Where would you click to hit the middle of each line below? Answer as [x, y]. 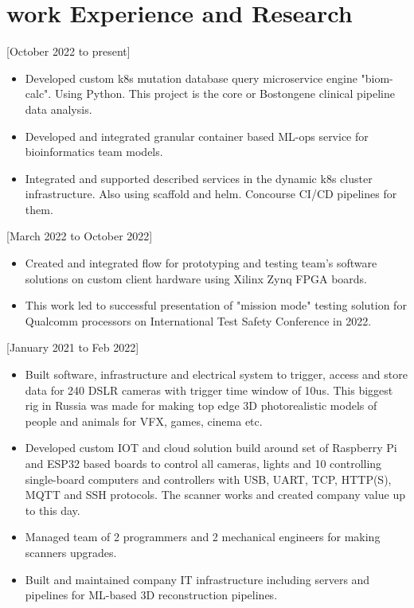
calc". [38, 94]
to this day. [53, 510]
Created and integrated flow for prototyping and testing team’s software [201, 263]
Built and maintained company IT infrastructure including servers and [197, 579]
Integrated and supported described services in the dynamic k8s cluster [199, 178]
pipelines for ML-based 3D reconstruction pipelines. [151, 595]
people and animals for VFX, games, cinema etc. [144, 421]
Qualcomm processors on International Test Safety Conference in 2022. [198, 320]
